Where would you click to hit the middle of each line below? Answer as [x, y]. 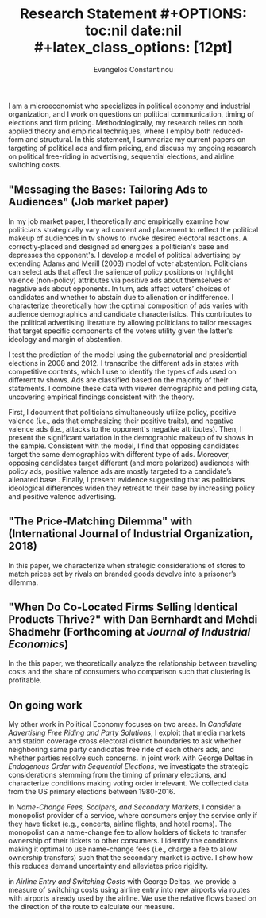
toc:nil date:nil [133, 31]
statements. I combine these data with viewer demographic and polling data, [133, 388]
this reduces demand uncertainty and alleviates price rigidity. [108, 866]
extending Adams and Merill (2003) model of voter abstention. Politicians [128, 263]
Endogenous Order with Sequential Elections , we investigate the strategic [128, 766]
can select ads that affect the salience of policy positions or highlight [121, 271]
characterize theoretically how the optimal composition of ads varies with [128, 305]
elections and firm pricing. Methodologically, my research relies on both [126, 122]
